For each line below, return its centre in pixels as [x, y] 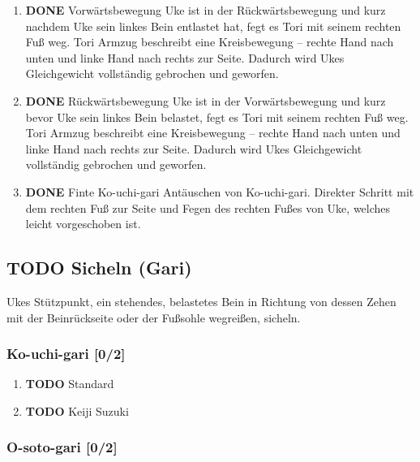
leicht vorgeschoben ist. [83, 224]
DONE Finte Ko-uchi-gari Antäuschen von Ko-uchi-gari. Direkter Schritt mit [220, 191]
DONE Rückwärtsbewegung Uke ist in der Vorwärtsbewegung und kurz [206, 100]
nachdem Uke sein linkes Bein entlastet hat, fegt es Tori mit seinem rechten [213, 26]
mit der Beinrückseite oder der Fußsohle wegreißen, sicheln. [154, 317]
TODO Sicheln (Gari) [99, 268]
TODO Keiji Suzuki [77, 410]
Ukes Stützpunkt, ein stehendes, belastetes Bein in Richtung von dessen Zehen [201, 301]
